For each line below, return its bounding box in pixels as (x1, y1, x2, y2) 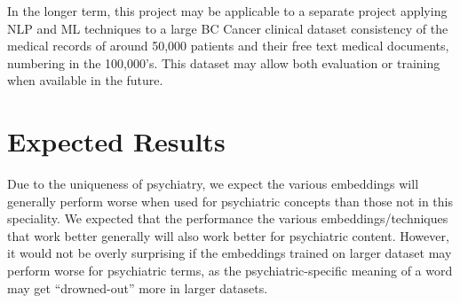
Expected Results (7, 123, 226, 159)
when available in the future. (7, 71, 163, 89)
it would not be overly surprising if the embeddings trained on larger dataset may (7, 244, 452, 262)
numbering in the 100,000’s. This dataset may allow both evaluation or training (7, 53, 440, 72)
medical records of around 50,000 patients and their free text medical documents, (7, 36, 449, 55)
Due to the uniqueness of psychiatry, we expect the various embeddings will (7, 175, 419, 193)
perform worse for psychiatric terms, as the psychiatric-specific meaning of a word (7, 261, 453, 280)
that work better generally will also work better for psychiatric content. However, (7, 226, 449, 245)
